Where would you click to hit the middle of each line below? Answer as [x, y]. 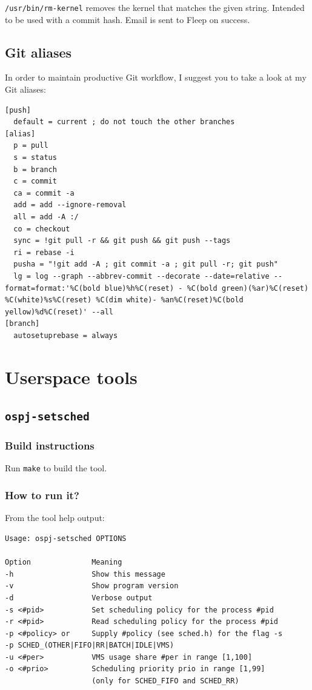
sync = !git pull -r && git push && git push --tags [122, 241]
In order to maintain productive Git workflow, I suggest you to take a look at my [156, 77]
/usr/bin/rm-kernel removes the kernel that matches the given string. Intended [155, 7]
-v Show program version [92, 586]
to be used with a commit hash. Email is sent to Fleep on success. [128, 19]
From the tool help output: [55, 518]
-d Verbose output [79, 598]
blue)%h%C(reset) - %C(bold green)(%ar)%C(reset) [207, 288]
